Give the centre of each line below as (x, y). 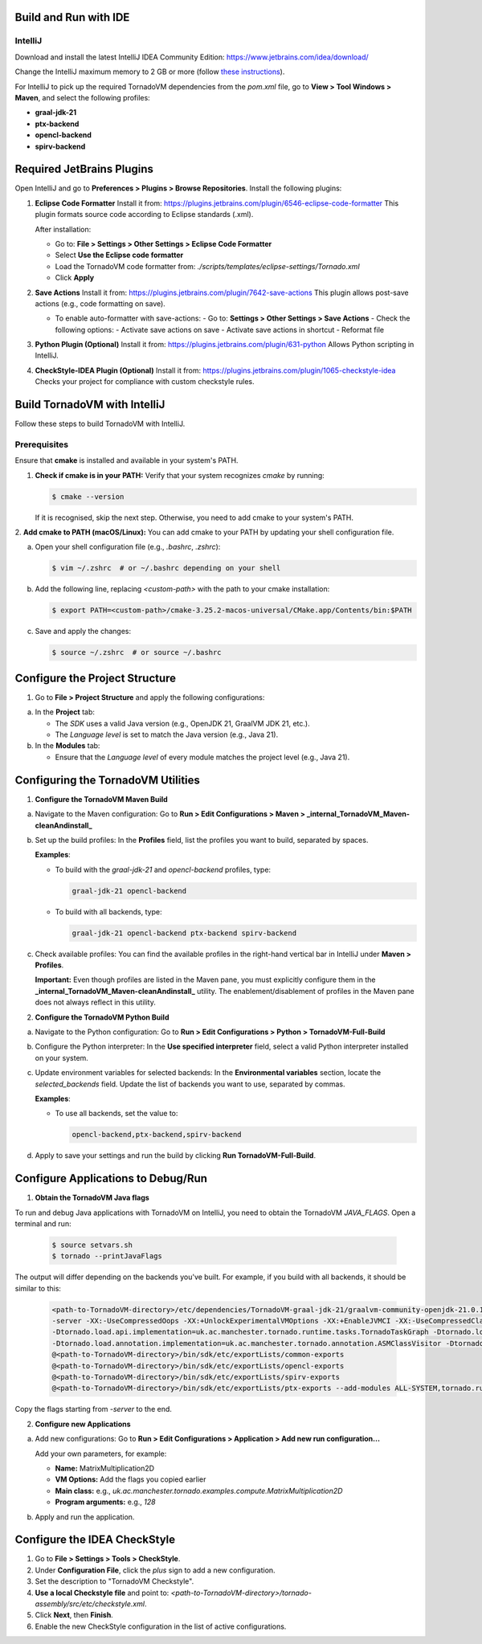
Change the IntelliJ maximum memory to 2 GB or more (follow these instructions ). (150, 72)
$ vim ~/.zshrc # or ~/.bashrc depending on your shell (166, 568)
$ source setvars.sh (92, 1245)
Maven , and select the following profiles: (82, 97)
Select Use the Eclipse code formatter (119, 255)
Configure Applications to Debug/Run (111, 1178)
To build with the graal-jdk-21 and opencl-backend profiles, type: (163, 869)
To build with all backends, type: (108, 911)
